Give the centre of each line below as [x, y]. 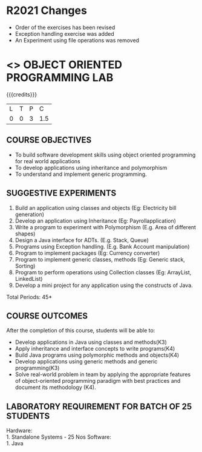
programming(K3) [37, 368]
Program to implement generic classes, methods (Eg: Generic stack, [100, 259]
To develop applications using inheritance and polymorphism [91, 167]
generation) [29, 214]
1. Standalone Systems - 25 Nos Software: [59, 437]
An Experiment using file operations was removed [77, 40]
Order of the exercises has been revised [65, 27]
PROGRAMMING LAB [60, 78]
